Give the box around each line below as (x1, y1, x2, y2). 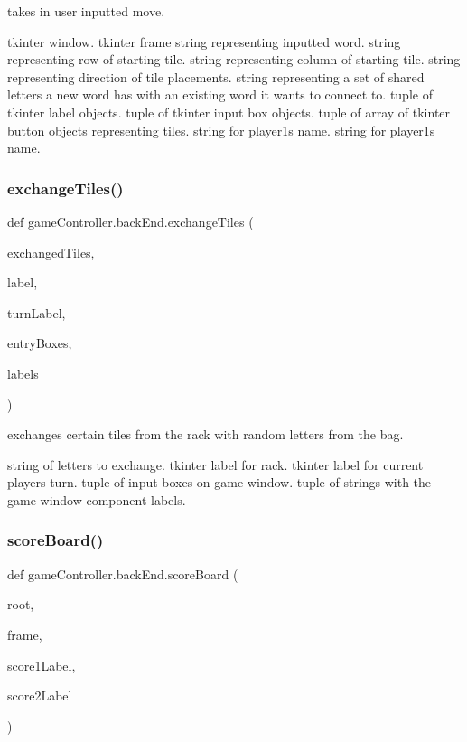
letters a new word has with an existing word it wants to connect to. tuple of (7, 85, 433, 104)
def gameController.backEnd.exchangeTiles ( (7, 211, 254, 230)
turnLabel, (7, 303, 66, 322)
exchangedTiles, (7, 242, 95, 261)
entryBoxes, (7, 333, 72, 352)
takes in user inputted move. (7, 2, 165, 20)
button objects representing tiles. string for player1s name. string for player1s (7, 120, 435, 139)
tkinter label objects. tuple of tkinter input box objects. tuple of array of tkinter (7, 102, 451, 121)
